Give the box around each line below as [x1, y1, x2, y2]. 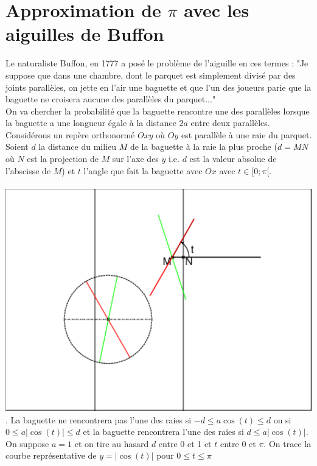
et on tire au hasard [74, 437, 149, 450]
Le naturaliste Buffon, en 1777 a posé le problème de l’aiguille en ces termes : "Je [5, 57, 308, 69]
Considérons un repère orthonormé [5, 128, 135, 141]
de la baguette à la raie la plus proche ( [130, 140, 277, 153]
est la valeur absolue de [189, 152, 277, 165]
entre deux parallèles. [190, 116, 270, 129]
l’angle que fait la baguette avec [83, 164, 203, 177]
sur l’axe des [112, 152, 159, 165]
